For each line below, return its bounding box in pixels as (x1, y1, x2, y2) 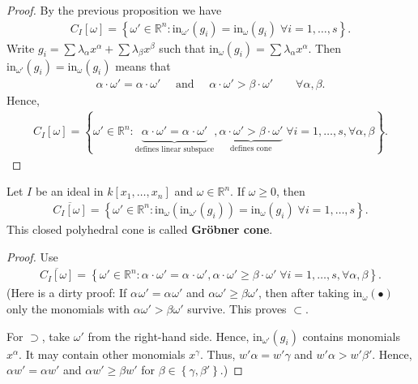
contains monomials (302, 327, 400, 344)
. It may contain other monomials (19, 345, 186, 362)
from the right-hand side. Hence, (87, 327, 250, 344)
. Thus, (200, 345, 236, 362)
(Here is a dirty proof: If (6, 284, 127, 301)
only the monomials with (6, 300, 130, 317)
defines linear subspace (134, 145, 215, 153)
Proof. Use (6, 248, 58, 265)
